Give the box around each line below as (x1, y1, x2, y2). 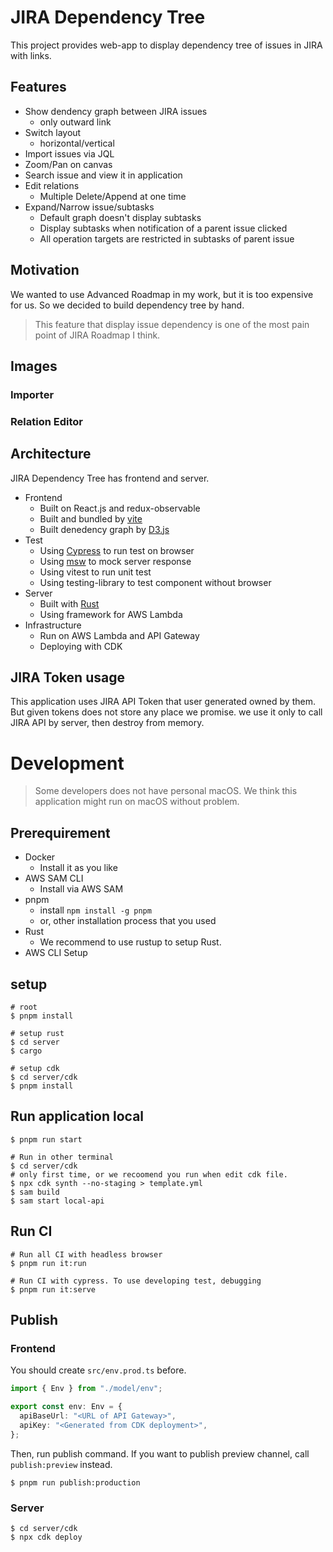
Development (10, 752, 125, 775)
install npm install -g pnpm (39, 904, 152, 916)
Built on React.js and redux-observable (39, 502, 201, 514)
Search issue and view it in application (24, 169, 183, 181)
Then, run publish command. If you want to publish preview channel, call (10, 1447, 310, 1460)
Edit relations (24, 179, 80, 191)
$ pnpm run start (10, 1134, 83, 1145)
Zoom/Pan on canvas (24, 158, 113, 170)
